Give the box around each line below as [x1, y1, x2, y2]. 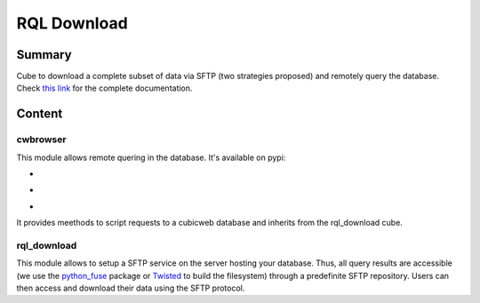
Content [16, 107, 63, 122]
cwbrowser [16, 133, 67, 146]
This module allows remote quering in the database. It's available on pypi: [16, 152, 286, 163]
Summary [16, 47, 72, 62]
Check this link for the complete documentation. [16, 83, 193, 93]
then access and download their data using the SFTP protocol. [16, 283, 245, 293]
